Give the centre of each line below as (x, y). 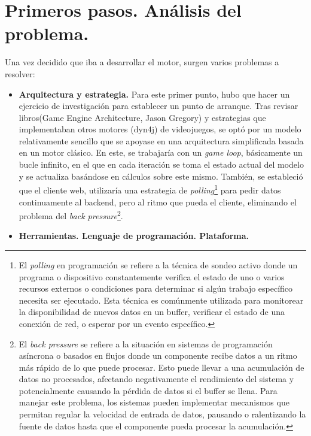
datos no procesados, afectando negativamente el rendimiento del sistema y (156, 379)
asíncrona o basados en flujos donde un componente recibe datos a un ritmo (158, 355)
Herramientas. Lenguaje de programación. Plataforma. (134, 236)
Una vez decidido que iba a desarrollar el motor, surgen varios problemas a (142, 62)
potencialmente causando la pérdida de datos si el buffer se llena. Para (148, 390)
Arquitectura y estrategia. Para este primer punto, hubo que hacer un (154, 94)
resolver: (20, 73)
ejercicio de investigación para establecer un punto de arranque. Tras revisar (158, 106)
